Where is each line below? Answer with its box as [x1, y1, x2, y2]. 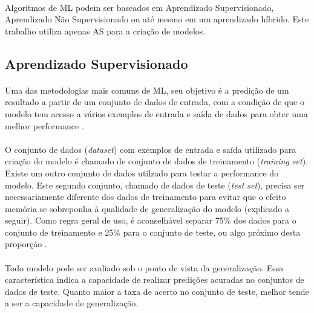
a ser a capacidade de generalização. [5, 297, 139, 309]
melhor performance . [5, 119, 84, 132]
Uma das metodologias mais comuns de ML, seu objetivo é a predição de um [5, 83, 289, 96]
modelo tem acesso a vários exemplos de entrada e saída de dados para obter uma [5, 107, 308, 120]
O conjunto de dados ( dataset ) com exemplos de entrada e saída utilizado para [5, 143, 296, 155]
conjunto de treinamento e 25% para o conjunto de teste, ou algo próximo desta [5, 225, 301, 238]
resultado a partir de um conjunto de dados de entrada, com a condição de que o [5, 95, 304, 108]
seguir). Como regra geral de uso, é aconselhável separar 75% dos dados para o [5, 214, 296, 227]
